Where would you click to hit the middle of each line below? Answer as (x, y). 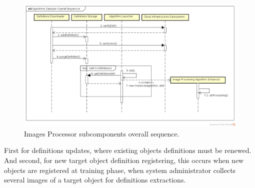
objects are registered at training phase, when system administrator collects (120, 170)
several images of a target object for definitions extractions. (95, 180)
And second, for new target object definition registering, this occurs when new (124, 160)
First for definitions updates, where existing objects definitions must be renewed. (128, 150)
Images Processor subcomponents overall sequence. (102, 133)
